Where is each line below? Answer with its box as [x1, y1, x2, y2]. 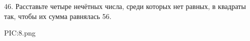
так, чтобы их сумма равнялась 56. [4, 10, 112, 21]
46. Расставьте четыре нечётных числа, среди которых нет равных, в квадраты [4, 1, 246, 11]
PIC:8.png [4, 27, 36, 38]
